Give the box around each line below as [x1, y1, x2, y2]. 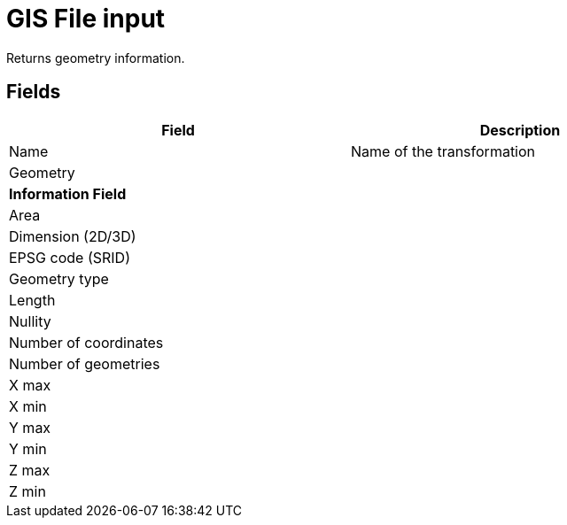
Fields [6, 81, 61, 104]
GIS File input [6, 4, 166, 34]
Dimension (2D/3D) [9, 227, 136, 245]
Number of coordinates [9, 333, 164, 351]
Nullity [9, 312, 51, 330]
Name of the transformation [351, 142, 536, 160]
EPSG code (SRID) [9, 248, 130, 266]
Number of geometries [9, 354, 160, 373]
